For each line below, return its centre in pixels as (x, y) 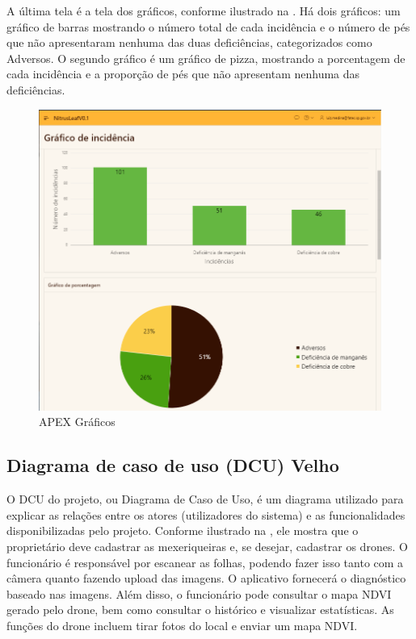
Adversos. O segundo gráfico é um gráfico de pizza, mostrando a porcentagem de (206, 58)
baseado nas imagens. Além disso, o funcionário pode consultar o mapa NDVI (199, 593)
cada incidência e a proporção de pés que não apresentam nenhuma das (183, 74)
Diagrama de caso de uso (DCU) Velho (173, 465)
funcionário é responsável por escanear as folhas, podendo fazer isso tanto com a (205, 562)
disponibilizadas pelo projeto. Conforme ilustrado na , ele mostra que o (183, 530)
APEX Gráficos (77, 422)
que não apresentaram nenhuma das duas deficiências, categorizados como (189, 42)
